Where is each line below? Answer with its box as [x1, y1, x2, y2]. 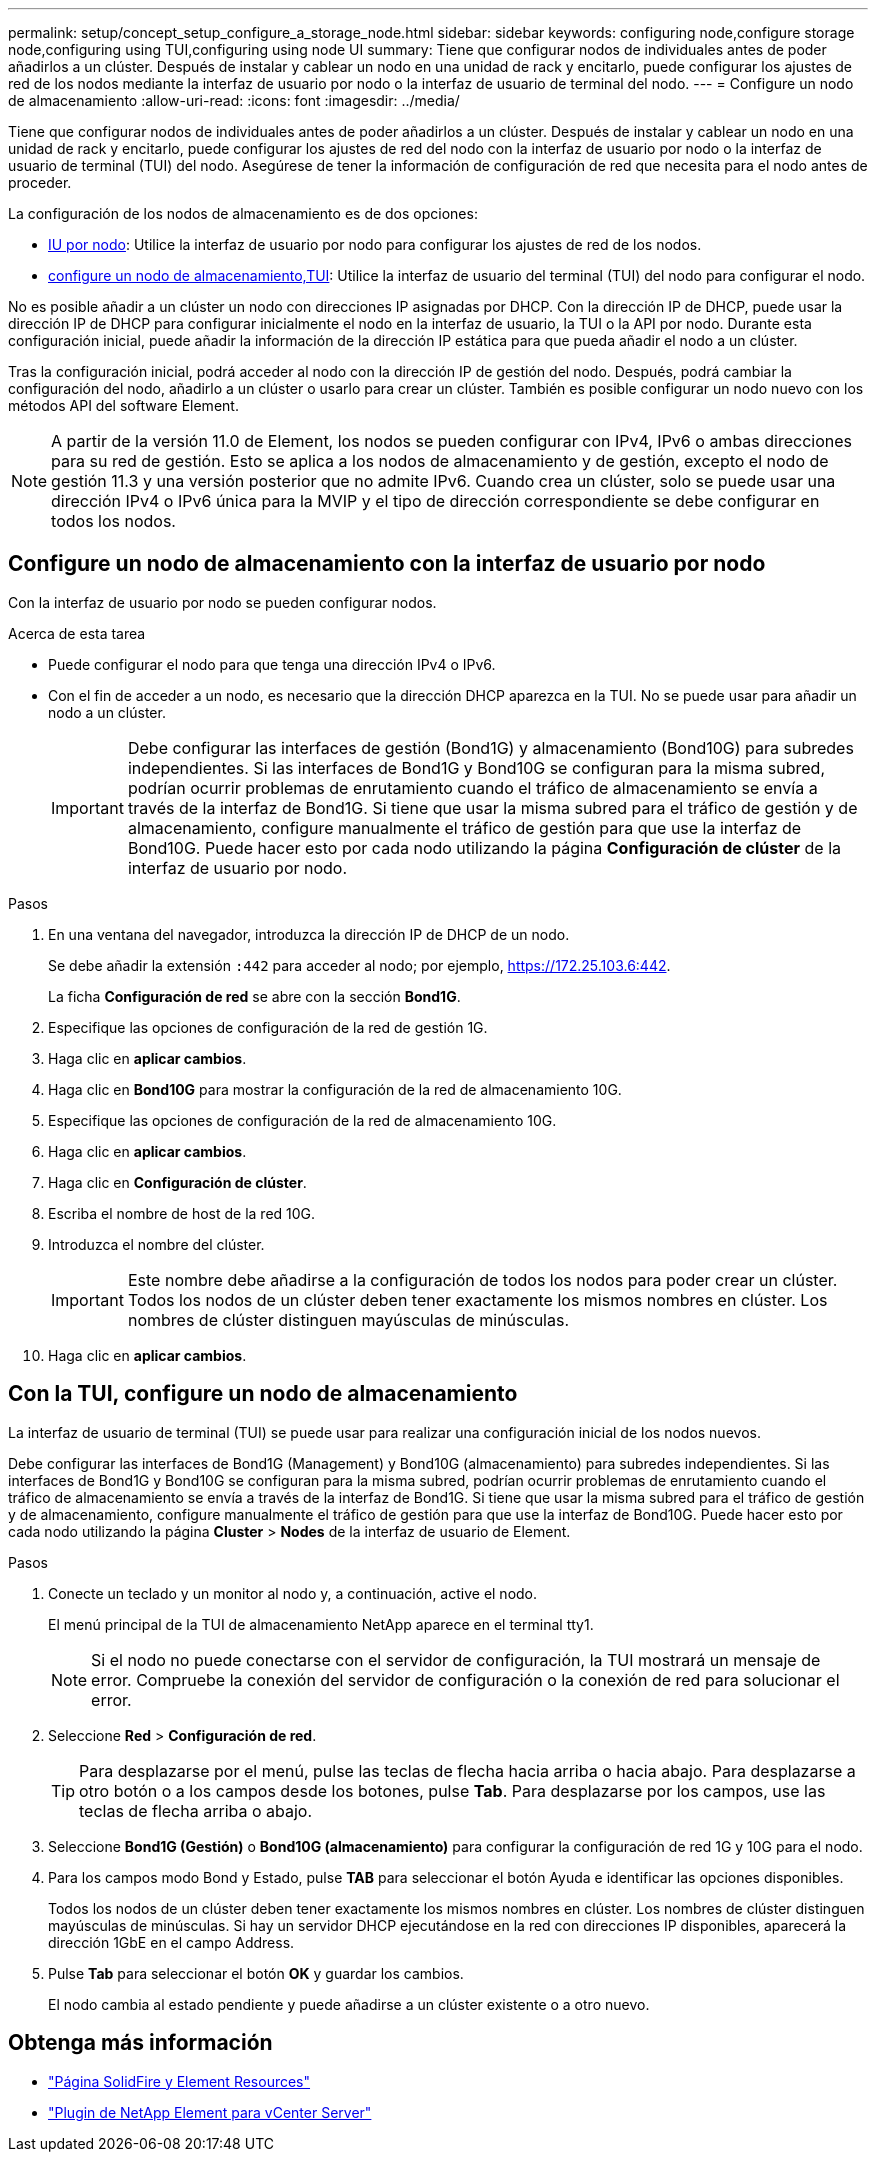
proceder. [8, 174, 72, 191]
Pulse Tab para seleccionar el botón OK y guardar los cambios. [48, 1964, 464, 1982]
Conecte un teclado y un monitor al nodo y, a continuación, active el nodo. [48, 1584, 538, 1602]
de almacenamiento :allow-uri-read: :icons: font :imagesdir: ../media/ [8, 92, 460, 109]
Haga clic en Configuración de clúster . [48, 1173, 307, 1191]
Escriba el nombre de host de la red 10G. [48, 1204, 316, 1222]
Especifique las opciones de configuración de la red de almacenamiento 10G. [48, 1111, 557, 1129]
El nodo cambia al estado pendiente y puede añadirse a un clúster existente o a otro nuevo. [48, 1995, 650, 2013]
